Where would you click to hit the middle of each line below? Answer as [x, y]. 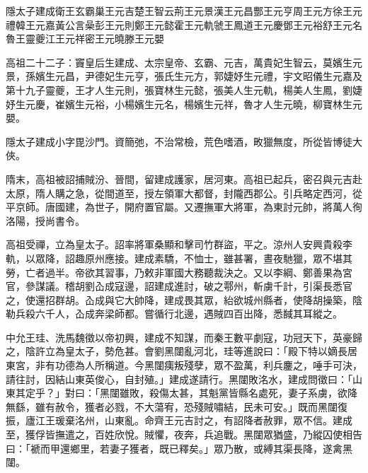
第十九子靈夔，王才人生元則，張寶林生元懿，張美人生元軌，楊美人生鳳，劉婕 [184, 89]
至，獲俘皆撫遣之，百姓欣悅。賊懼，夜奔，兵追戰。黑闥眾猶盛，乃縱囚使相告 [184, 434]
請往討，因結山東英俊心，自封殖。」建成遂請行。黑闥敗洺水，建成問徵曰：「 [179, 379]
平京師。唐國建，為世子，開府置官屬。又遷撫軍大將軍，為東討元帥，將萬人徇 [184, 207]
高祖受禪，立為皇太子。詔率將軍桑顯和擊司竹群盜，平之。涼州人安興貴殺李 [179, 244]
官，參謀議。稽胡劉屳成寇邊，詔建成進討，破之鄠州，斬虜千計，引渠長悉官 [179, 286]
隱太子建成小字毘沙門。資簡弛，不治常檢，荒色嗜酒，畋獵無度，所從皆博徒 [179, 141]
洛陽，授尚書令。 [45, 220]
